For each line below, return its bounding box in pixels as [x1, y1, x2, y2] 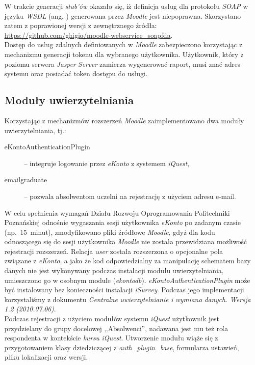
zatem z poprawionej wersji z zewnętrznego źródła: [4, 20, 157, 30]
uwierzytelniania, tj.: [4, 125, 66, 135]
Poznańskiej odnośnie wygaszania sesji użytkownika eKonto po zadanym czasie [4, 217, 241, 227]
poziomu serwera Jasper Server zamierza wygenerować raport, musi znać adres [4, 58, 240, 69]
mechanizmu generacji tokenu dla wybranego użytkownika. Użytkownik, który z [4, 49, 244, 59]
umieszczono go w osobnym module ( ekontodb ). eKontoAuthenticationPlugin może [4, 275, 250, 285]
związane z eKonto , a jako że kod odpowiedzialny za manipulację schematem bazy [4, 255, 251, 266]
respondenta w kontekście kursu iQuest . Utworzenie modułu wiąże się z [4, 333, 218, 343]
